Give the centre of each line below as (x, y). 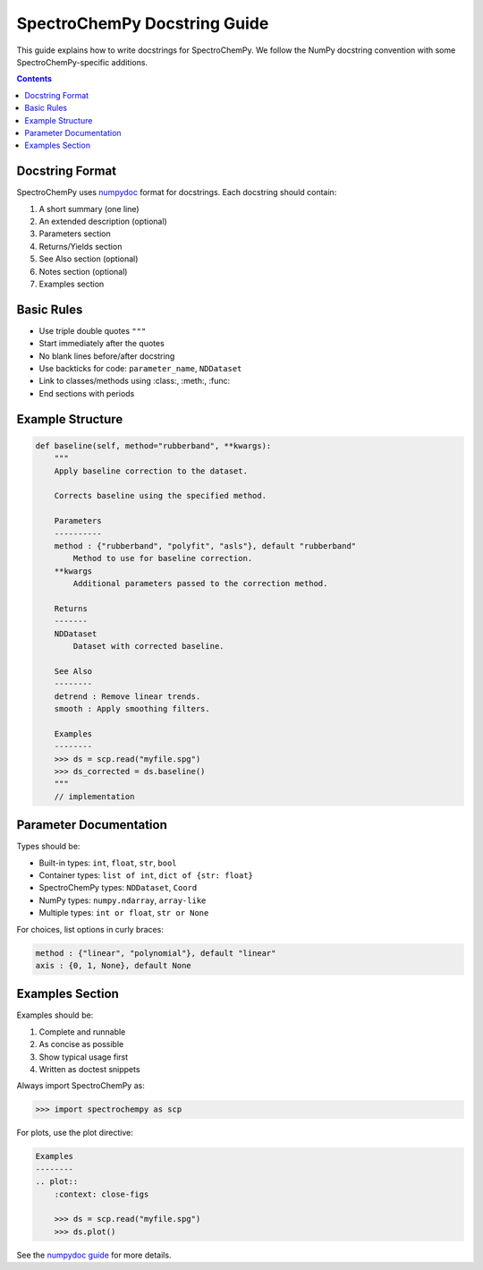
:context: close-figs (102, 1194)
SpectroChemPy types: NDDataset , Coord (118, 888)
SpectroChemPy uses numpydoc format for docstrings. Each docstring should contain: (177, 192)
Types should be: (48, 847)
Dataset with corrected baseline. (148, 646)
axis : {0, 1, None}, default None (113, 965)
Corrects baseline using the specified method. (161, 496)
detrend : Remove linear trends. (127, 696)
